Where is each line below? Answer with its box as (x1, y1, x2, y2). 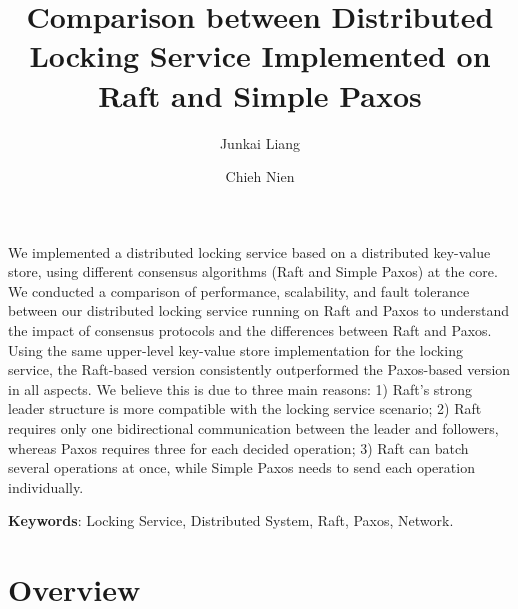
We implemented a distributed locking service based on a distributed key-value (8, 241, 491, 262)
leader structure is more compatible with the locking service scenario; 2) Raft (8, 398, 482, 419)
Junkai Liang (219, 132, 301, 153)
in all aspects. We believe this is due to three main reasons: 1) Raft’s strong (8, 378, 473, 399)
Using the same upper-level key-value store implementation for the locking (8, 339, 463, 360)
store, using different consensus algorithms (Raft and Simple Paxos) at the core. (8, 261, 498, 282)
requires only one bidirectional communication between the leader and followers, (8, 418, 499, 439)
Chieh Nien (225, 166, 295, 187)
